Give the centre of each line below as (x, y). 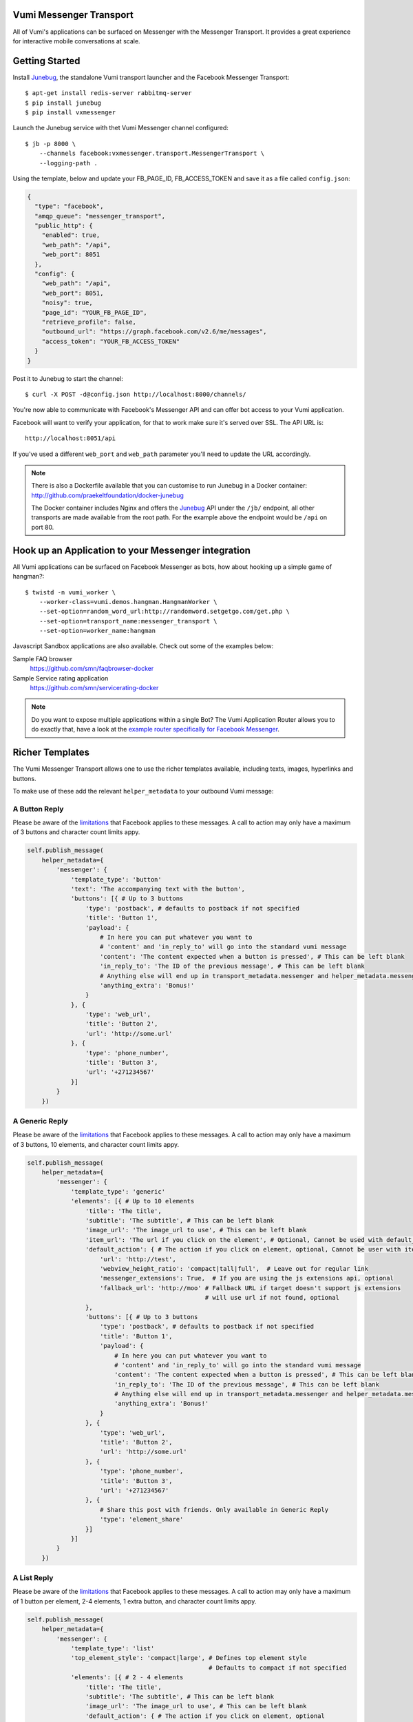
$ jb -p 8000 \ (51, 144)
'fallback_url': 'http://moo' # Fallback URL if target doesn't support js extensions (251, 1288)
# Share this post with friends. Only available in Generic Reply (214, 1510)
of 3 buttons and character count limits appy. (76, 832)
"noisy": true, (67, 303)
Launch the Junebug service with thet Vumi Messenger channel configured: (120, 128)
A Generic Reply (40, 1121)
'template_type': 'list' (113, 1648)
